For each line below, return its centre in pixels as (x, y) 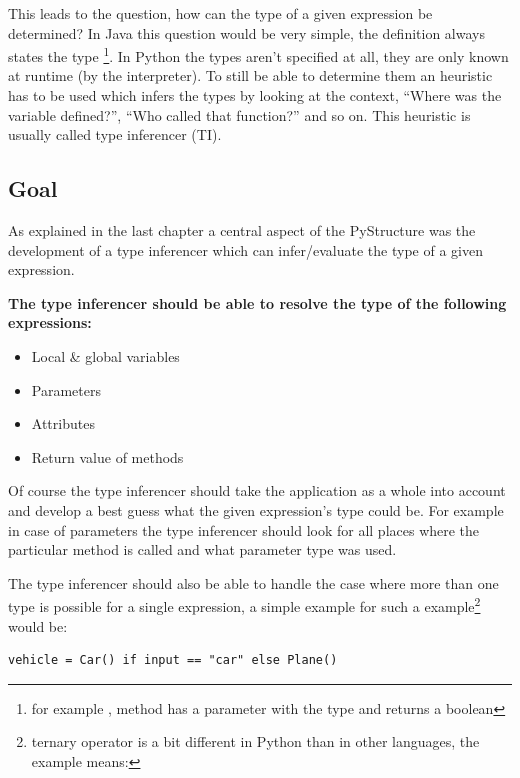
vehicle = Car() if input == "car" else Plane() (173, 660)
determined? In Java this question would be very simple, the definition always (246, 32)
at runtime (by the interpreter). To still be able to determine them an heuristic (250, 75)
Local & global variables (105, 355)
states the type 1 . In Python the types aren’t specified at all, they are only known (258, 54)
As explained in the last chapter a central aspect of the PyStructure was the (242, 230)
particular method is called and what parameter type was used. (202, 549)
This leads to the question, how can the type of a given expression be (220, 13)
